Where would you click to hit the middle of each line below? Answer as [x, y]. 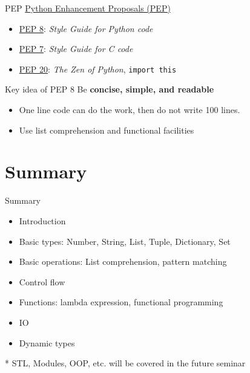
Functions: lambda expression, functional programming [121, 302]
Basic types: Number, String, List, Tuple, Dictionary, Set [125, 241]
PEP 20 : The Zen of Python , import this [98, 69]
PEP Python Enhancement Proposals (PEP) [88, 8]
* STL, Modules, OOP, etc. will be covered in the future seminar [125, 363]
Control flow [42, 281]
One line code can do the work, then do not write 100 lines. [130, 110]
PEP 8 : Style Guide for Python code [86, 28]
